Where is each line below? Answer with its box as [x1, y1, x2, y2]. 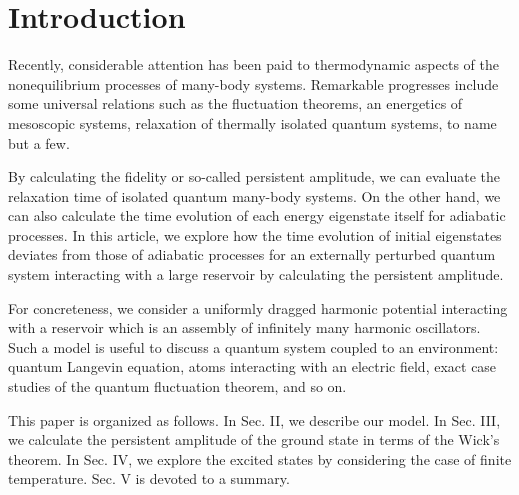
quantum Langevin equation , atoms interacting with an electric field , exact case [8, 356, 497, 377]
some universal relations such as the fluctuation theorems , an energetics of [8, 93, 463, 114]
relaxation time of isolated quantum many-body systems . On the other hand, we [8, 185, 501, 206]
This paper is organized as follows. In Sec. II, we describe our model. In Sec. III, [8, 409, 501, 430]
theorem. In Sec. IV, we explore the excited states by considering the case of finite [8, 448, 512, 469]
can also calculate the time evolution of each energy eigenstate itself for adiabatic [8, 205, 506, 226]
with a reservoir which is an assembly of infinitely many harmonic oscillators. [8, 317, 481, 338]
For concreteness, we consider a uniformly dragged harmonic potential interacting [8, 297, 508, 318]
